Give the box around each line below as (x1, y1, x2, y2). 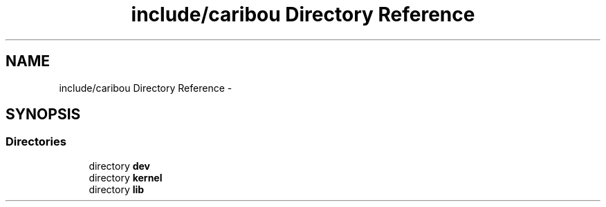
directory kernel (89, 171, 163, 184)
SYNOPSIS (6, 106, 81, 124)
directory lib (89, 183, 145, 195)
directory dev (89, 159, 150, 172)
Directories (6, 135, 66, 149)
